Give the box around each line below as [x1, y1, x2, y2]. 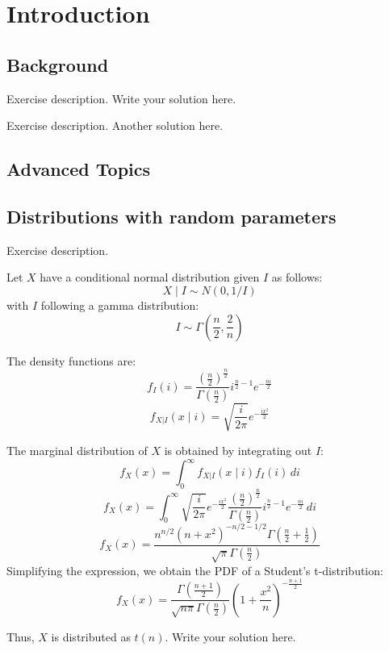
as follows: [271, 269, 323, 286]
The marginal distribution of [6, 441, 148, 458]
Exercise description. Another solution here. [6, 117, 224, 134]
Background [6, 52, 109, 77]
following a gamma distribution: [40, 296, 199, 313]
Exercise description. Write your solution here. [6, 90, 236, 106]
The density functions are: [6, 352, 136, 369]
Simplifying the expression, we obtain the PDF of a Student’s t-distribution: [6, 561, 383, 578]
